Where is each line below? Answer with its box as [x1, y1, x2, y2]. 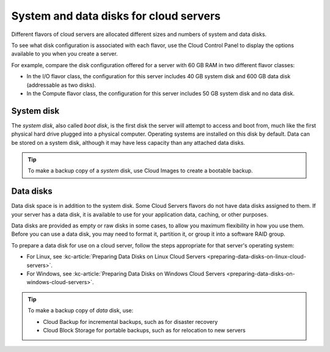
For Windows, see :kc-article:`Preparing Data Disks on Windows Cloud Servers [26, 270, 226, 277]
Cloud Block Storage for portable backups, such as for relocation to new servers [43, 326, 246, 334]
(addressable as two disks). [26, 81, 97, 89]
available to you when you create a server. [11, 50, 119, 57]
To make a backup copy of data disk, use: [28, 307, 134, 314]
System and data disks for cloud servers [11, 9, 221, 23]
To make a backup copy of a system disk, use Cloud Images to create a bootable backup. [28, 167, 253, 174]
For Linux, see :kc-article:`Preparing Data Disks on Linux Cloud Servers [26, 253, 206, 260]
